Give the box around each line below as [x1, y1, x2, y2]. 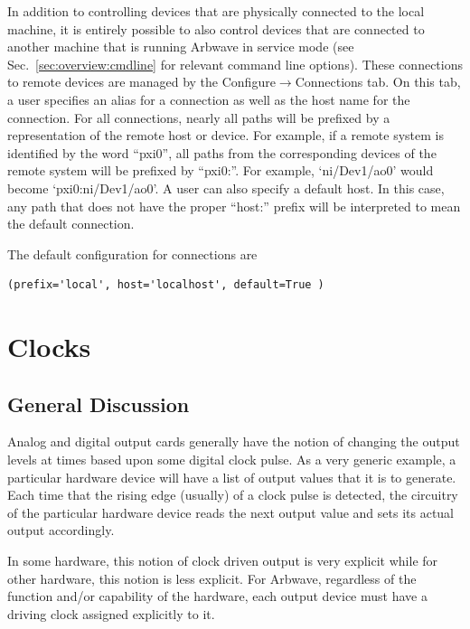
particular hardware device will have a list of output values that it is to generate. [7, 467, 456, 486]
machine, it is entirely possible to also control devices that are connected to [7, 19, 425, 38]
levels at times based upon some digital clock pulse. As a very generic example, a [7, 450, 456, 469]
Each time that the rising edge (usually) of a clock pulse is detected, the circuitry [7, 485, 458, 504]
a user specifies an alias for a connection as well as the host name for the [7, 89, 410, 108]
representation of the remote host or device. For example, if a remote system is [7, 126, 444, 145]
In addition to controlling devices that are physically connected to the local [7, 2, 425, 20]
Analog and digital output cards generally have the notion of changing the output [7, 432, 460, 451]
